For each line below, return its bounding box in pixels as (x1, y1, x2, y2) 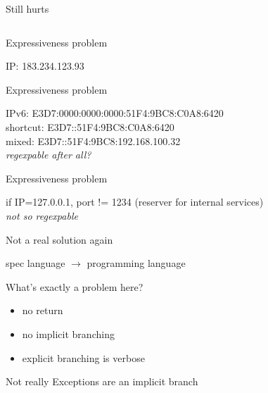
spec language (6, 256, 65, 270)
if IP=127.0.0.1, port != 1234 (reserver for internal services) (6, 194, 264, 209)
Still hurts (6, 1, 49, 15)
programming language (87, 256, 186, 270)
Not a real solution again (6, 232, 113, 247)
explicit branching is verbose (22, 350, 145, 365)
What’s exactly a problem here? (6, 279, 143, 294)
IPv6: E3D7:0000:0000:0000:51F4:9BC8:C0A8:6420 (6, 106, 224, 120)
